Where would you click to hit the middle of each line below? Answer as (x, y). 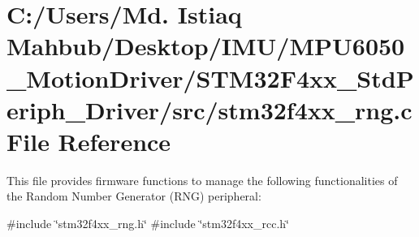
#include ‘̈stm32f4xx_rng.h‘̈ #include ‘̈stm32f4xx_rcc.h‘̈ (148, 224)
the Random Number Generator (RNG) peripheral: (134, 196)
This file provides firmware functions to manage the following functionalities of (202, 180)
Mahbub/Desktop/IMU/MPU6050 (206, 46)
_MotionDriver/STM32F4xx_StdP (210, 78)
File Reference (89, 141)
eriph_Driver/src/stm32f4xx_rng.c (209, 109)
